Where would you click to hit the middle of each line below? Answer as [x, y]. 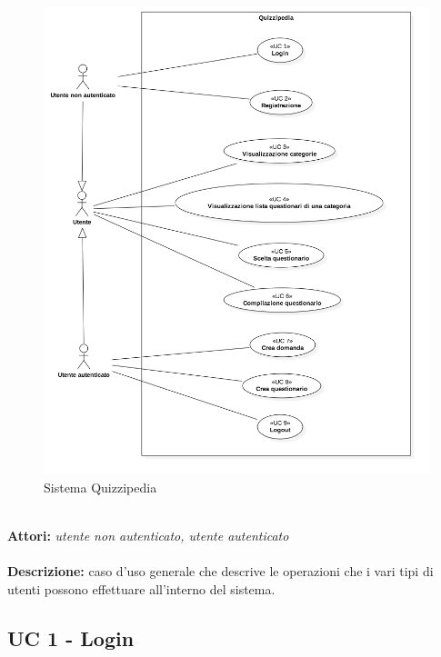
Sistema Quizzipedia [100, 487]
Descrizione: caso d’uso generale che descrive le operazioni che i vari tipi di [220, 571]
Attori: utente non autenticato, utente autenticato [148, 536]
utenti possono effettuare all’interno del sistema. [141, 588]
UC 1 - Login [71, 637]
